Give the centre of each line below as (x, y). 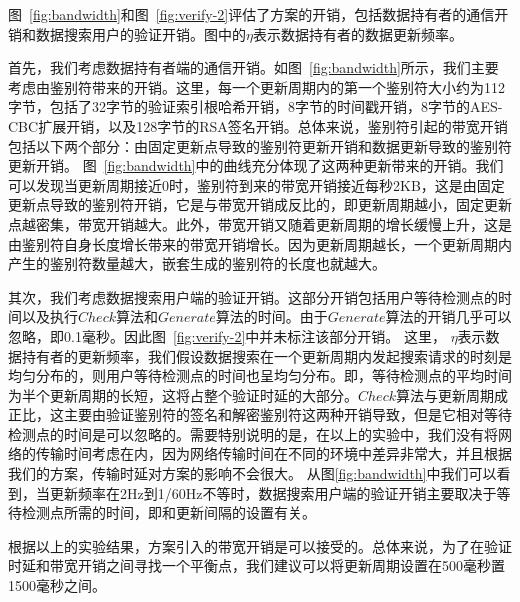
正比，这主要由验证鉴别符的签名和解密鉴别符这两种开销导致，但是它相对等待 (260, 414)
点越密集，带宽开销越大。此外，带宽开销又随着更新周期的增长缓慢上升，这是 (260, 223)
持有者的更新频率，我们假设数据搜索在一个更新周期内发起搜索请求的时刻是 (266, 355)
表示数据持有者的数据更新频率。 (357, 33)
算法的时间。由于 (271, 316)
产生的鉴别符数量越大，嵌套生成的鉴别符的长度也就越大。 (197, 263)
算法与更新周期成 (451, 394)
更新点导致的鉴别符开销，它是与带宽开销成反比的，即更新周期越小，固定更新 (260, 204)
